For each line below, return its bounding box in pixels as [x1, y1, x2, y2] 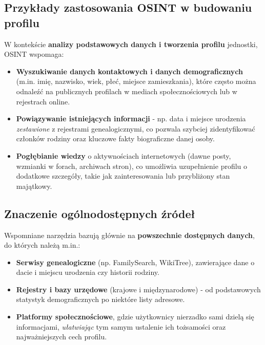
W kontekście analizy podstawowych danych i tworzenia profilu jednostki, [4, 38, 258, 49]
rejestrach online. [16, 96, 70, 106]
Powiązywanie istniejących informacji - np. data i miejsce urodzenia [16, 113, 246, 124]
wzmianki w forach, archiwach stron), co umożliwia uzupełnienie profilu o [16, 160, 248, 171]
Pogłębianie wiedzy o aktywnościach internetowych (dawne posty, [16, 150, 231, 161]
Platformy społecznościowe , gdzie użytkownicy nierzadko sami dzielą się [16, 311, 254, 322]
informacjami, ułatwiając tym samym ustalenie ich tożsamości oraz [16, 321, 226, 332]
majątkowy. [16, 180, 52, 191]
